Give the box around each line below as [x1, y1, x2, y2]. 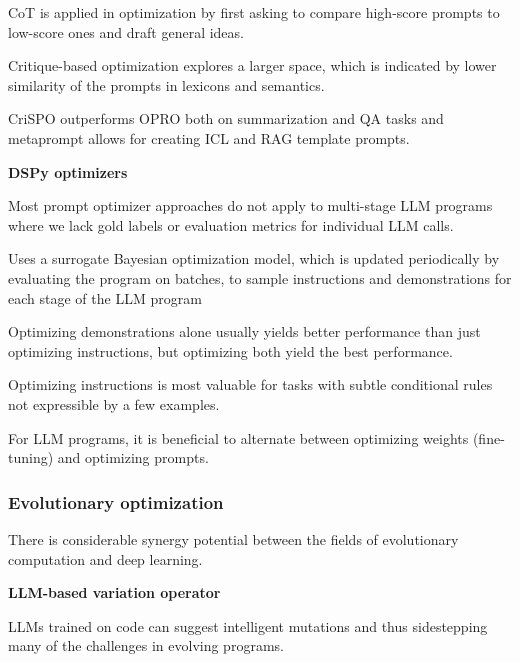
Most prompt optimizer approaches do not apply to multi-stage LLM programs [8, 195, 493, 216]
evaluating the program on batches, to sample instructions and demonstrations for [8, 267, 512, 288]
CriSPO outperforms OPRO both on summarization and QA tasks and [8, 108, 444, 129]
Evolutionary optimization [8, 489, 224, 514]
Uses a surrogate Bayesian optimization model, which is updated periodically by [8, 248, 500, 269]
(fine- [472, 427, 505, 448]
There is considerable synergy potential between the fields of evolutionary [8, 528, 459, 549]
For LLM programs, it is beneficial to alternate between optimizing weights [8, 427, 469, 448]
